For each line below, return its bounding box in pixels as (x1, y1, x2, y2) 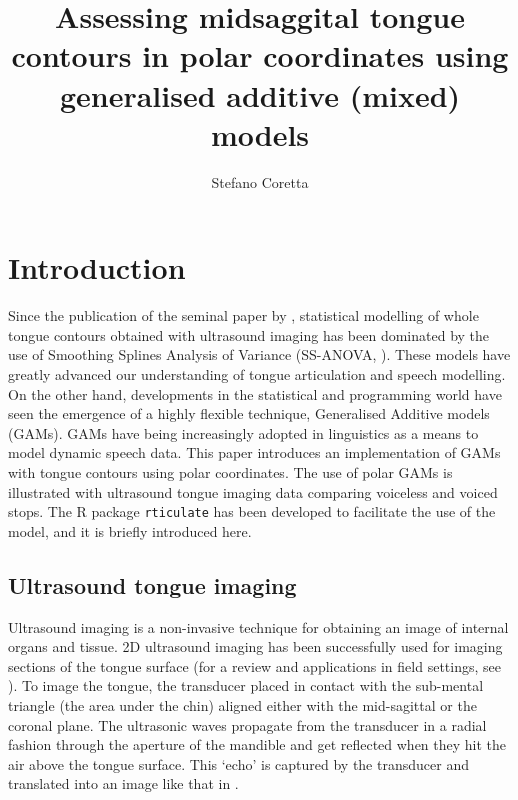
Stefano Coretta (211, 171, 309, 192)
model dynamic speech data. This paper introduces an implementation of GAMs (8, 442, 501, 463)
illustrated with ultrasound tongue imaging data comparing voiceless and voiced (8, 481, 498, 502)
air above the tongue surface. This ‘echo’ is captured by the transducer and (8, 753, 469, 774)
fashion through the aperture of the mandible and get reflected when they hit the (8, 734, 507, 755)
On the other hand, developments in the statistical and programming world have (8, 383, 502, 404)
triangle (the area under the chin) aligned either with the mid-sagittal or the (8, 694, 477, 715)
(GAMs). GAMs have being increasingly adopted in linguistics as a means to (8, 422, 479, 443)
